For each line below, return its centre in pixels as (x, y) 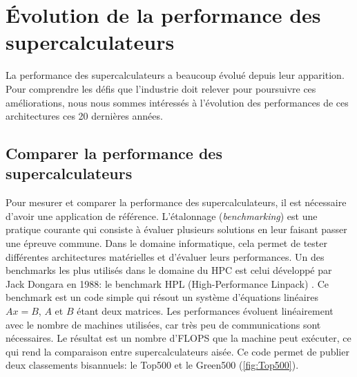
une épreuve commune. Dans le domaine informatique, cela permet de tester (166, 243)
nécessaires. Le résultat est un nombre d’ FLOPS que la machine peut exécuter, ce (178, 338)
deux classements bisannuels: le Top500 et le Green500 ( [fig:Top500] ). (152, 365)
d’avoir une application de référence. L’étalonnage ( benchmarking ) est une (162, 215)
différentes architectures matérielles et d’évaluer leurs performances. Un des (165, 256)
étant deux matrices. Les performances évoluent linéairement (205, 311)
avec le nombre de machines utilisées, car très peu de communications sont (163, 324)
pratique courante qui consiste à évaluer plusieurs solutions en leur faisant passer (176, 229)
